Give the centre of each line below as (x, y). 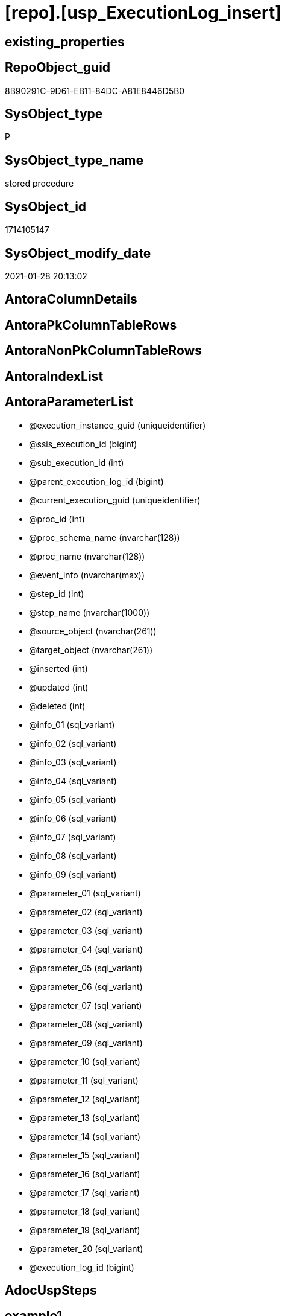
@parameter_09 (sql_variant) (86, 1043)
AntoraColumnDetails (71, 299)
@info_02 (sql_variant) (73, 743)
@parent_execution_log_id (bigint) (96, 481)
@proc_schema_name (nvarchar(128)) (105, 537)
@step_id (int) (57, 593)
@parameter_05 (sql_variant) (86, 968)
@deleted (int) (57, 706)
